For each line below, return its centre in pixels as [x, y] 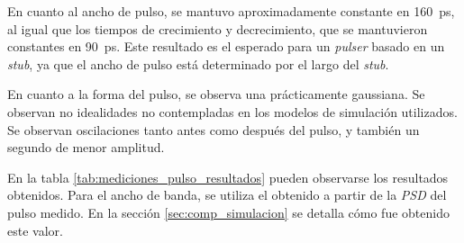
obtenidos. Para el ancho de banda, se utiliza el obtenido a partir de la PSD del [227, 195]
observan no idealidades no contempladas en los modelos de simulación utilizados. [232, 111]
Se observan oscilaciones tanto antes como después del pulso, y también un [214, 129]
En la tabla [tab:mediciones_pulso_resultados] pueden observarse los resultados [228, 177]
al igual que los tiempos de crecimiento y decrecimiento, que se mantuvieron [218, 28]
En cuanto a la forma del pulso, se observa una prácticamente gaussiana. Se [216, 94]
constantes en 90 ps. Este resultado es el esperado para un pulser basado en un [226, 46]
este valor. [35, 230]
